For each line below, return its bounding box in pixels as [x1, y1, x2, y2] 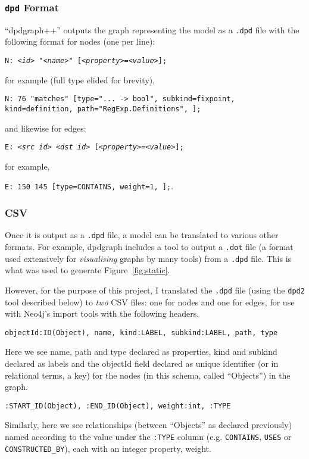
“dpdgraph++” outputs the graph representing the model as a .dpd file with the [5, 23, 299, 36]
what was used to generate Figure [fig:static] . [5, 264, 170, 276]
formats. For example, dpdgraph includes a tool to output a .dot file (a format [5, 240, 294, 252]
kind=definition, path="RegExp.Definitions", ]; [5, 104, 201, 113]
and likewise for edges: [5, 121, 86, 134]
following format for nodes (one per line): [5, 35, 155, 48]
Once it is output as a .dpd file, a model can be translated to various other [5, 229, 279, 241]
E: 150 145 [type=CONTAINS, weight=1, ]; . [5, 180, 174, 192]
